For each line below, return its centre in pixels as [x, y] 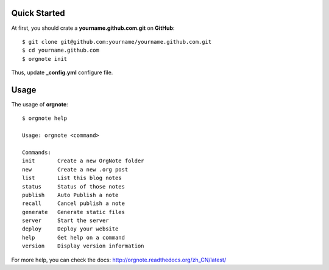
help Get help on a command [73, 237]
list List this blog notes [72, 178]
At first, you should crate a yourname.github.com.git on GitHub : [93, 28]
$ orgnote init [45, 59]
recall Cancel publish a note [73, 203]
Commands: [37, 152]
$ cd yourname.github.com [61, 50]
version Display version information [83, 246]
